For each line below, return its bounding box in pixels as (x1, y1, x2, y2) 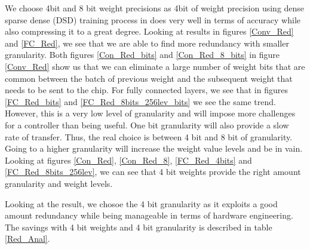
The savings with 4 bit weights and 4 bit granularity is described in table (5, 220, 272, 233)
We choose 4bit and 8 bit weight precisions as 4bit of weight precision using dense (5, 2, 305, 14)
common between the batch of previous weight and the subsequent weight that (5, 72, 293, 84)
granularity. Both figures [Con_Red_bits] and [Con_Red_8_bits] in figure (5, 48, 280, 61)
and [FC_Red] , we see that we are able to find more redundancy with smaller (5, 36, 289, 49)
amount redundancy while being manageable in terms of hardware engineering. (5, 209, 293, 222)
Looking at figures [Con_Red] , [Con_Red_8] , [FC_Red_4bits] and (5, 153, 252, 166)
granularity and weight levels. (5, 177, 113, 189)
